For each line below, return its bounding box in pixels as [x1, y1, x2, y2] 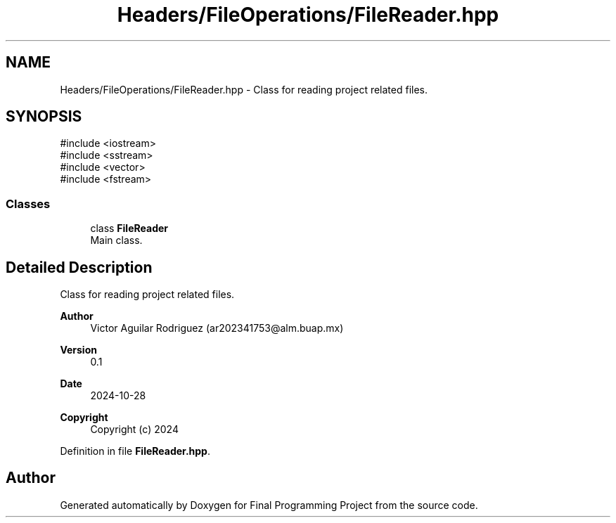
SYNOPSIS [6, 108, 82, 126]
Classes [6, 196, 51, 211]
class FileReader [90, 222, 168, 235]
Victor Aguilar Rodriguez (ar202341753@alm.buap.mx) [90, 322, 344, 335]
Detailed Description [6, 258, 153, 276]
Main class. [90, 234, 143, 247]
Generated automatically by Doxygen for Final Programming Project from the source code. [60, 498, 478, 511]
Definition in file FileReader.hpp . [60, 445, 210, 458]
